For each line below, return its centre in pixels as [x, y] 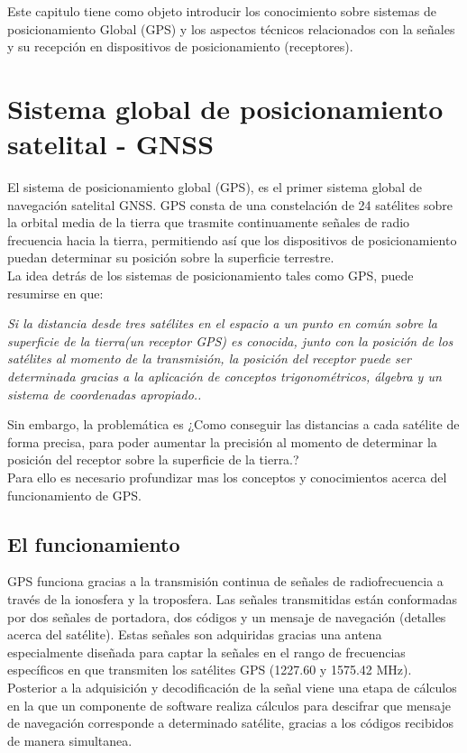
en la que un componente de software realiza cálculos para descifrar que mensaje [229, 705]
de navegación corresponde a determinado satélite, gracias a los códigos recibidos [230, 723]
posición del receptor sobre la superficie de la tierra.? [153, 459]
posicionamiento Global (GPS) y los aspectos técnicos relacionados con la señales [231, 28]
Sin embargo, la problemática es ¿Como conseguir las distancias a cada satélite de [233, 424]
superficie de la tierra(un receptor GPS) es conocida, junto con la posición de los [230, 340]
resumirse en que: [55, 293]
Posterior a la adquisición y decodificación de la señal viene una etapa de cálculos [232, 687]
